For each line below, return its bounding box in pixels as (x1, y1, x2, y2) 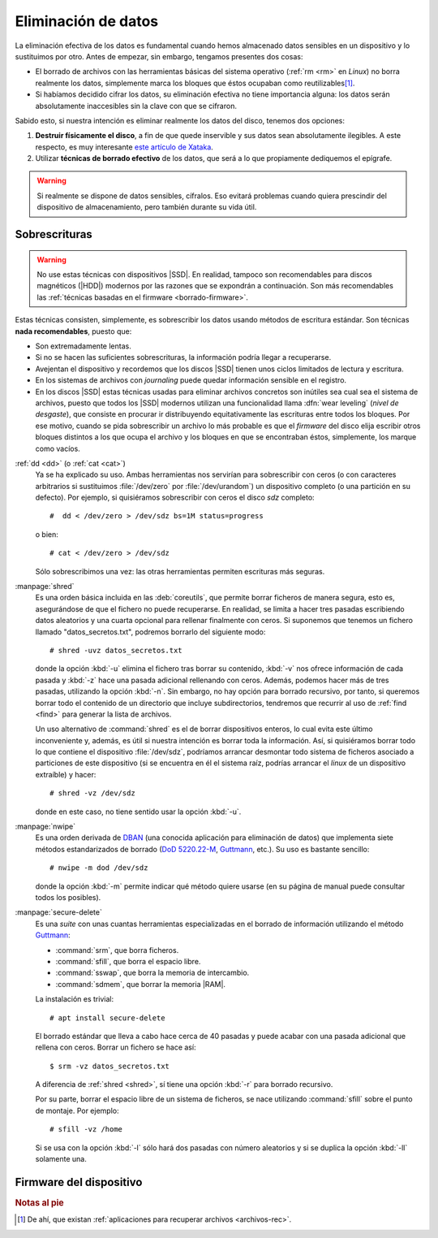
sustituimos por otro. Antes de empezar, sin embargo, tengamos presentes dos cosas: (15, 51, 303, 61)
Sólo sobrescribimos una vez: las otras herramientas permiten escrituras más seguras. (35, 566, 325, 576)
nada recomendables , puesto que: (15, 326, 132, 336)
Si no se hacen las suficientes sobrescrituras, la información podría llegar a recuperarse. (35, 353, 332, 362)
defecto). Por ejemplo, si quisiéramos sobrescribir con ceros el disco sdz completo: (35, 492, 316, 503)
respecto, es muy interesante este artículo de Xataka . (35, 142, 214, 152)
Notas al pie (15, 1197, 64, 1208)
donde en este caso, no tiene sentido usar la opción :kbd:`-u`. (35, 807, 242, 816)
